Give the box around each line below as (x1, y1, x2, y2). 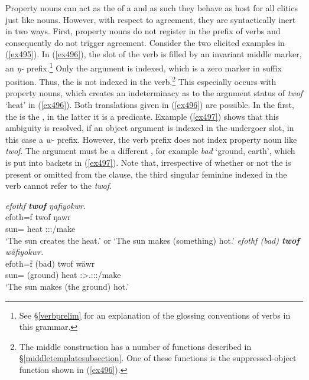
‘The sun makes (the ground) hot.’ (5, 280, 129, 292)
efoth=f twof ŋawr (5, 211, 71, 223)
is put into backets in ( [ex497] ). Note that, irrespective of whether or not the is (5, 156, 291, 169)
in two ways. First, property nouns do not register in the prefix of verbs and (5, 25, 281, 37)
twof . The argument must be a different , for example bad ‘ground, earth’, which (5, 145, 295, 157)
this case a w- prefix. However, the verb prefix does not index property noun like (5, 133, 297, 145)
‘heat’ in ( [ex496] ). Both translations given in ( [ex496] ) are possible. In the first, (5, 99, 294, 111)
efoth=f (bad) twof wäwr (5, 257, 95, 269)
